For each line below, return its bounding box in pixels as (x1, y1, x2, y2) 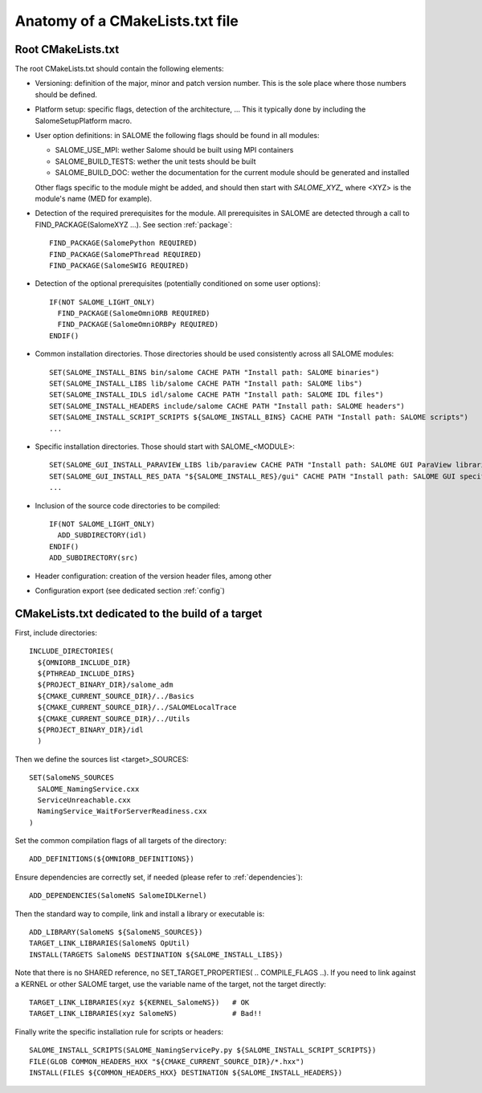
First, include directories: (14, 627, 98, 638)
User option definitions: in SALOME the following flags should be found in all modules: (35, 131, 320, 141)
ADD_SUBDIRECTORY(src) (49, 553, 139, 562)
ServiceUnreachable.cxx (37, 795, 132, 805)
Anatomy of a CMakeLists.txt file (14, 12, 239, 30)
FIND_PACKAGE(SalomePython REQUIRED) (49, 239, 198, 248)
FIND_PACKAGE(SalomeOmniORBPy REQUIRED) (57, 320, 219, 329)
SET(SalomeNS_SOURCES (29, 773, 114, 782)
